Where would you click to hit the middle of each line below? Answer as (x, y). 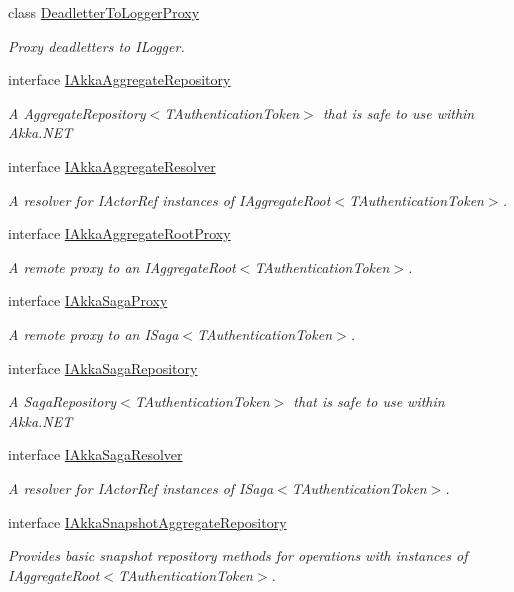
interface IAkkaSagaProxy (88, 300)
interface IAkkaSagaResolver (95, 454)
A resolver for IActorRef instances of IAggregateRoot (169, 199)
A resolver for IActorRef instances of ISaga (141, 487)
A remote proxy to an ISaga (93, 333)
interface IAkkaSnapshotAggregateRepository (147, 521)
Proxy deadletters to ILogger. (96, 45)
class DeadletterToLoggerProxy (104, 12)
